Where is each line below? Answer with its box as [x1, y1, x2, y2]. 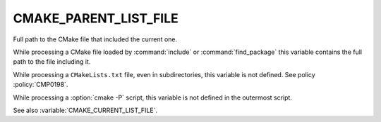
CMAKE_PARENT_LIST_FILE [13, 11, 179, 26]
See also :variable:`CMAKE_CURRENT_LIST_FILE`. [13, 106, 158, 114]
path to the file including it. [13, 57, 91, 66]
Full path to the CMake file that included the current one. [13, 35, 178, 43]
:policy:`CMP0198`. [13, 81, 68, 89]
